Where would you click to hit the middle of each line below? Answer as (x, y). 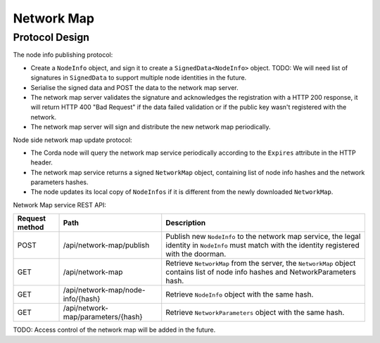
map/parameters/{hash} (103, 317)
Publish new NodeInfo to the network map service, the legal (263, 237)
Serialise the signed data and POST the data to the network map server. (134, 87)
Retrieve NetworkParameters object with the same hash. (255, 313)
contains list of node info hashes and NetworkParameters (261, 272)
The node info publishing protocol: (63, 55)
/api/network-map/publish (106, 245)
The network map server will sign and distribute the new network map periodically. (151, 127)
